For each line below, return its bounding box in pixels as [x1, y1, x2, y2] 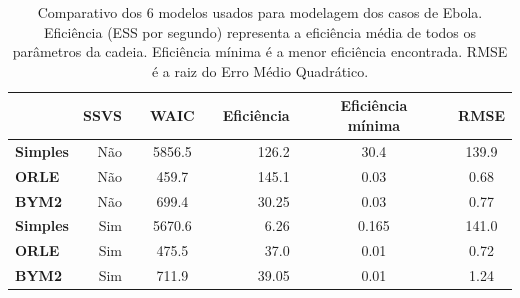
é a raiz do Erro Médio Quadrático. [151, 60, 369, 81]
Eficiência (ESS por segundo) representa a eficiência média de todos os [43, 21, 477, 42]
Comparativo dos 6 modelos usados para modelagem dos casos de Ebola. [37, 2, 483, 22]
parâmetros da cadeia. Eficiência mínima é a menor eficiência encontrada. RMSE [12, 41, 508, 62]
